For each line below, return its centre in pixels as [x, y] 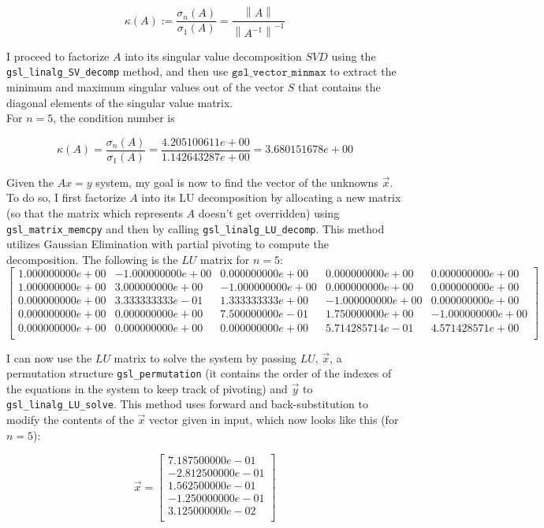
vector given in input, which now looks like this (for [274, 420]
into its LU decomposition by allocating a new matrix [271, 197]
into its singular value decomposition [213, 56]
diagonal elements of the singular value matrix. [120, 102]
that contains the [339, 86]
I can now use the [49, 357]
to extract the [363, 71]
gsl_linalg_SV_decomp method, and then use [117, 71]
